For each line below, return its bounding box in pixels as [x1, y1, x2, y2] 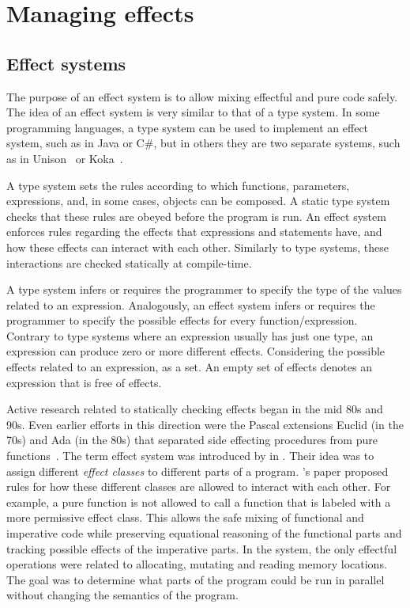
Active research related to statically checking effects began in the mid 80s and [6, 401, 383, 417]
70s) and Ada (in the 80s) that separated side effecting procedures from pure [6, 431, 378, 448]
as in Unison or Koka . [6, 150, 123, 166]
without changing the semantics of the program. [6, 587, 239, 603]
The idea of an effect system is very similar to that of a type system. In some [6, 104, 380, 120]
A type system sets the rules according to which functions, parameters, [6, 177, 350, 193]
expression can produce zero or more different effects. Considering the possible [6, 343, 386, 359]
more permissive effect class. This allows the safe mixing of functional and [6, 509, 364, 526]
